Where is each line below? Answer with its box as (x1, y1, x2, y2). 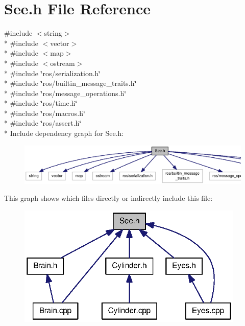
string (44, 28, 62, 38)
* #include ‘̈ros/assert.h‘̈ (4, 118, 82, 128)
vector (50, 37, 69, 48)
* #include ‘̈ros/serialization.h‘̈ (4, 67, 101, 78)
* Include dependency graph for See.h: (4, 128, 124, 138)
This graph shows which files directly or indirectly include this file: (4, 193, 213, 203)
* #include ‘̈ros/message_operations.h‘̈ (4, 87, 127, 98)
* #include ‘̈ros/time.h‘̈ (4, 98, 78, 108)
